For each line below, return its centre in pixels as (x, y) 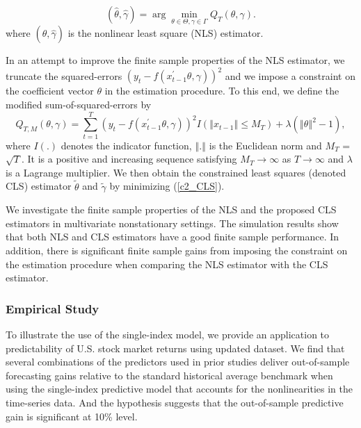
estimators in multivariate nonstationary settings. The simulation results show (172, 223)
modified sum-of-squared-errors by (79, 104)
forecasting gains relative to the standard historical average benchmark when (169, 375)
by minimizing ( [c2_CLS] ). (167, 186)
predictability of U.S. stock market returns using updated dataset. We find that (175, 348)
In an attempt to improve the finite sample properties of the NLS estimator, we (175, 60)
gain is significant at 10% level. (72, 416)
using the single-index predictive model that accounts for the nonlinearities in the (179, 389)
